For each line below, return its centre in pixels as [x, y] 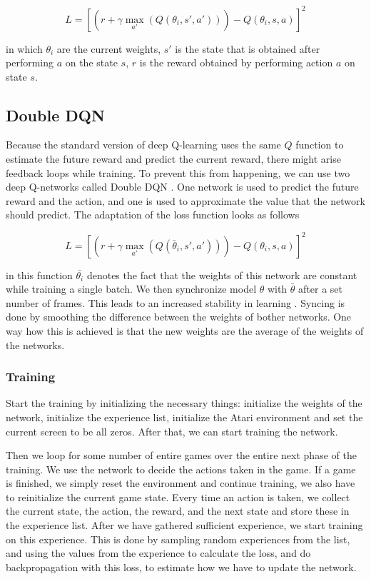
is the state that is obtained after [248, 48]
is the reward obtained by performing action [236, 62]
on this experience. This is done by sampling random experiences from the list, [178, 539]
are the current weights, [109, 48]
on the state [91, 62]
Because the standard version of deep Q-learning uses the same [143, 145]
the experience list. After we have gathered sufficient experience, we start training [184, 525]
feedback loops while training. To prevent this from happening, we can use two [178, 172]
